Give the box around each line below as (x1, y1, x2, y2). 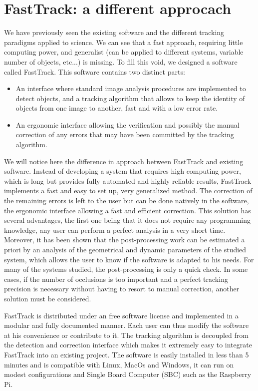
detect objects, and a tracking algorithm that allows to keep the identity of (15, 93, 245, 103)
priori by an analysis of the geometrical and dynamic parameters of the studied (4, 244, 247, 254)
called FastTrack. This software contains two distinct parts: (4, 66, 185, 77)
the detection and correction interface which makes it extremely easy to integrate (4, 339, 252, 350)
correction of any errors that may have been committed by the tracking (15, 129, 234, 140)
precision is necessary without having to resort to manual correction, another (4, 283, 240, 294)
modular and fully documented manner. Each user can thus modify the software (4, 320, 249, 330)
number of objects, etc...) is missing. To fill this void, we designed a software (4, 56, 238, 67)
